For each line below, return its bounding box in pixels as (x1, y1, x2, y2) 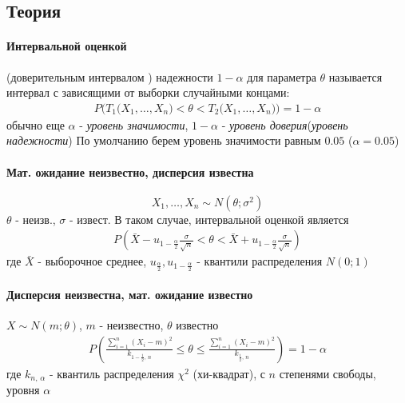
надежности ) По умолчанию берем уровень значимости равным (6, 132, 321, 149)
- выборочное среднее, (38, 253, 147, 269)
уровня (6, 381, 40, 398)
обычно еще (6, 116, 65, 133)
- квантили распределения (197, 253, 323, 269)
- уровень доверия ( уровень (221, 116, 348, 133)
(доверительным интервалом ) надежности (6, 68, 213, 85)
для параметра (247, 68, 316, 85)
